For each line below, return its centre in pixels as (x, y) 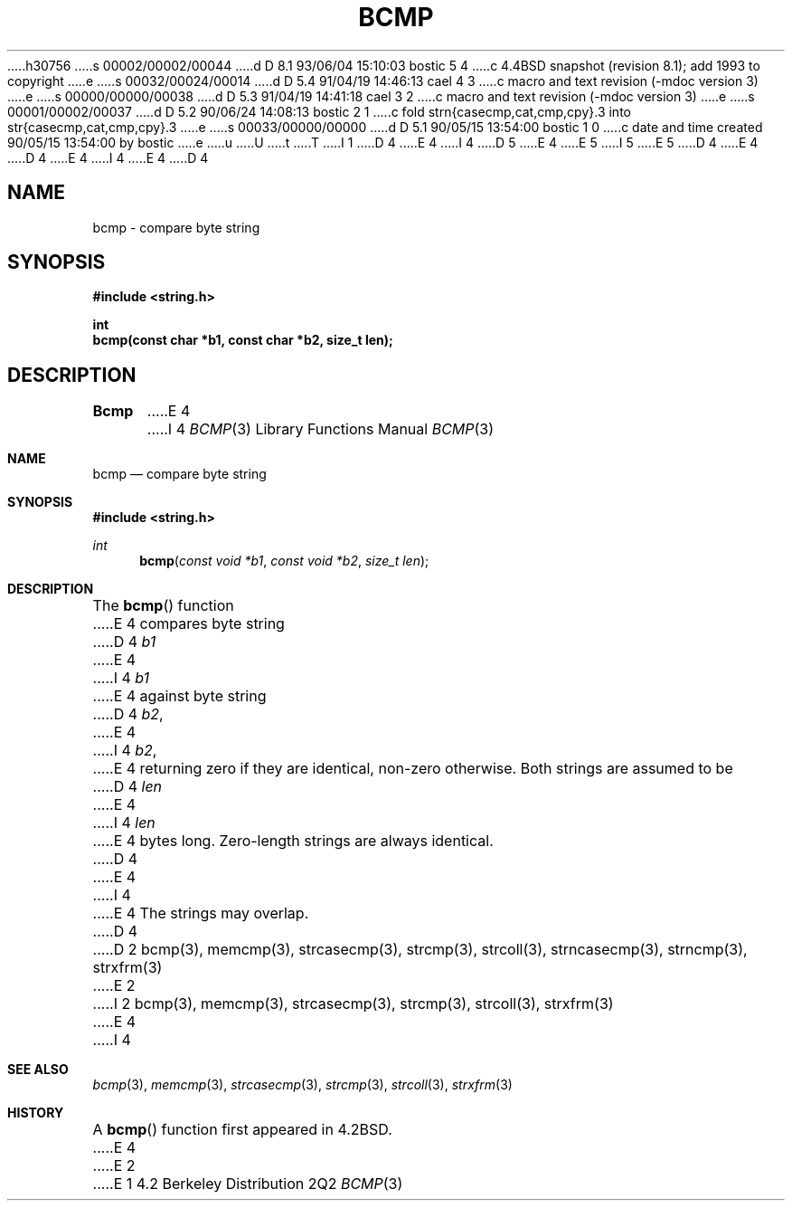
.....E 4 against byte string (179, 696)
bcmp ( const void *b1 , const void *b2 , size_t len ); (284, 561)
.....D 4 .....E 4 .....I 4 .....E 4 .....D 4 (108, 157)
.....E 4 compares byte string (189, 624)
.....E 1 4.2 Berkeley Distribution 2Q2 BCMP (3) (248, 1184)
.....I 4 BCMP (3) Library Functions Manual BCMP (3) (321, 429)
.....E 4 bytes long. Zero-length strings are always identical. (293, 841)
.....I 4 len (124, 823)
